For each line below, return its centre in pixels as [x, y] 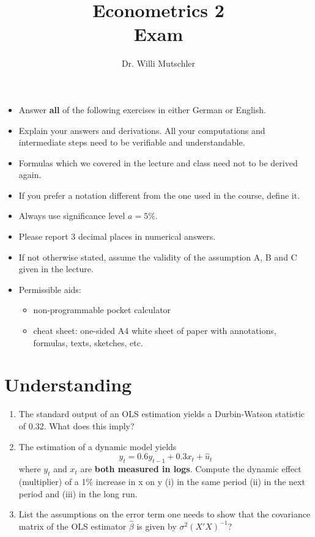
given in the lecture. [56, 269]
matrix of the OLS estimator [72, 526]
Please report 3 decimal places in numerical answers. [117, 236]
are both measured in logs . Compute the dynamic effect [191, 469]
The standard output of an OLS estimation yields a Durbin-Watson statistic [162, 414]
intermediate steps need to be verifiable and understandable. [132, 142]
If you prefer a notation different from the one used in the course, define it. [159, 195]
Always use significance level [72, 216]
